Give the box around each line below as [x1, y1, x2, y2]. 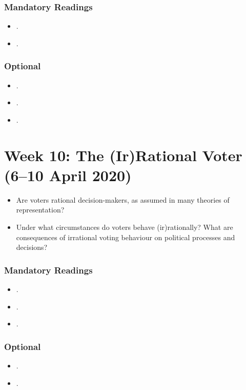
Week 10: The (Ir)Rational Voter [4, 144, 242, 165]
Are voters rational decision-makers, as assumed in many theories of [16, 194, 230, 205]
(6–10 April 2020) [4, 164, 132, 185]
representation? [16, 204, 65, 215]
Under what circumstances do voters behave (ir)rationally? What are [16, 221, 233, 232]
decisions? [16, 242, 48, 252]
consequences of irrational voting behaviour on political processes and [16, 231, 235, 242]
